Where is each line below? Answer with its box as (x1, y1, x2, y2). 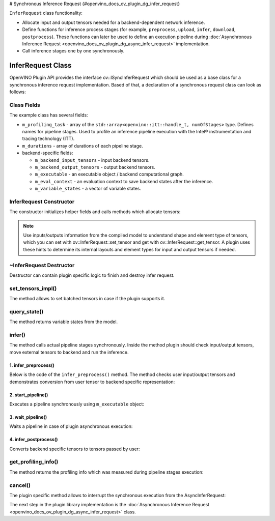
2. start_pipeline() (9, 392, 48, 398)
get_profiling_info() (9, 458, 59, 466)
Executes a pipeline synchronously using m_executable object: (9, 401, 145, 407)
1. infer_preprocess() (9, 362, 54, 368)
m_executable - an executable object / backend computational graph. (35, 171, 184, 178)
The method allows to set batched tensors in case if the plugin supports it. (9, 296, 166, 302)
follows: (9, 89, 26, 95)
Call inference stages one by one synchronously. (22, 48, 125, 54)
